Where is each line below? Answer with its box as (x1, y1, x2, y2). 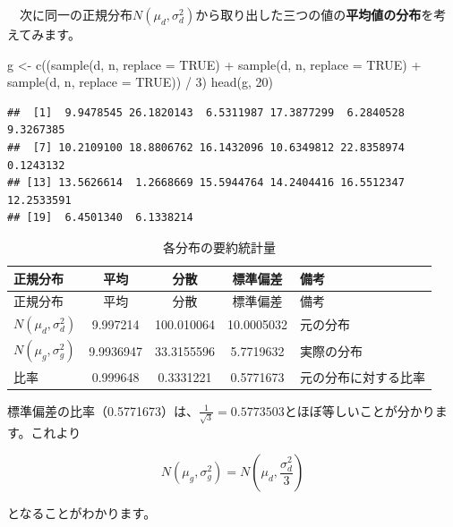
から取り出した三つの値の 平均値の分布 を (195, 5, 434, 23)
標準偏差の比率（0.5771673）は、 (7, 401, 199, 420)
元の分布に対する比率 (299, 367, 425, 386)
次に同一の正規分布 (19, 5, 132, 23)
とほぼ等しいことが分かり (284, 401, 435, 420)
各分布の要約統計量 (162, 237, 276, 256)
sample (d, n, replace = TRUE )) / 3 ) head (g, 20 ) (7, 72, 273, 91)
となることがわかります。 (7, 504, 157, 523)
